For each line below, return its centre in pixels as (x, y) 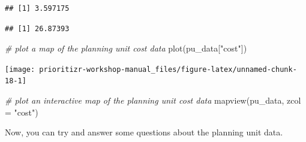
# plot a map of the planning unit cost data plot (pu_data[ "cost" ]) (126, 48)
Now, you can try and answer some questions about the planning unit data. (144, 132)
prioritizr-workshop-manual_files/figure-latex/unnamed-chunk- (168, 69)
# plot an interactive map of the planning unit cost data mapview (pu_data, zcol (153, 100)
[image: (20, 69)
